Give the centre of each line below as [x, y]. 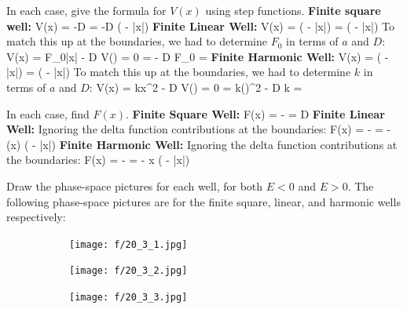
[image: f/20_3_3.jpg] [128, 298]
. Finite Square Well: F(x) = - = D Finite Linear [255, 113]
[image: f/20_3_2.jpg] [128, 271]
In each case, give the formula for [86, 10]
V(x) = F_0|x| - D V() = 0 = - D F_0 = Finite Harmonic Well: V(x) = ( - [198, 56]
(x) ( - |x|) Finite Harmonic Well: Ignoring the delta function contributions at [202, 144]
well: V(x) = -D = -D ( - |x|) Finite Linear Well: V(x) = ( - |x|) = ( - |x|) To [200, 25]
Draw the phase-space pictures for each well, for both [135, 185]
